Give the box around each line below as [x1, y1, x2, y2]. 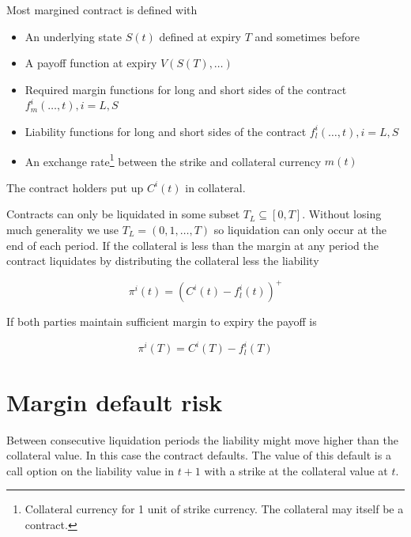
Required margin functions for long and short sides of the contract [25, 81, 347, 97]
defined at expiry [159, 28, 242, 44]
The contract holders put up [6, 179, 144, 195]
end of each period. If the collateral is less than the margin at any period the [6, 236, 379, 253]
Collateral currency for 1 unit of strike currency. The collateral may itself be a [25, 501, 404, 517]
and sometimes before [255, 28, 360, 44]
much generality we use [6, 221, 119, 237]
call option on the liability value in [6, 462, 174, 478]
